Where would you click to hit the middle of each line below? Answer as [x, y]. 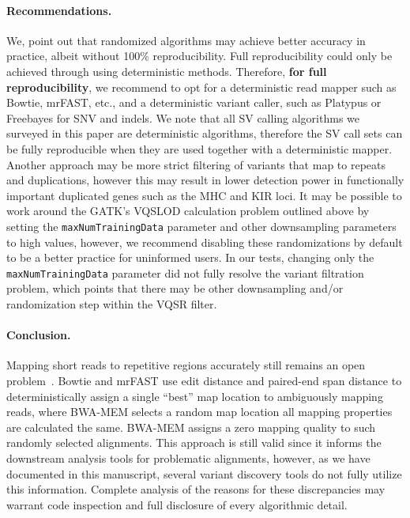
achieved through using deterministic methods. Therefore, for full [167, 71]
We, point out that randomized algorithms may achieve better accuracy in [186, 40]
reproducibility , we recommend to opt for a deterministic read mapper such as [201, 87]
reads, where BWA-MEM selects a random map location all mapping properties [199, 412]
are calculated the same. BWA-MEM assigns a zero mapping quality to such [191, 427]
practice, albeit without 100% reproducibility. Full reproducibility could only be [199, 56]
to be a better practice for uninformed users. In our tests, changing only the [190, 257]
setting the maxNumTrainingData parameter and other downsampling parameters [201, 226]
